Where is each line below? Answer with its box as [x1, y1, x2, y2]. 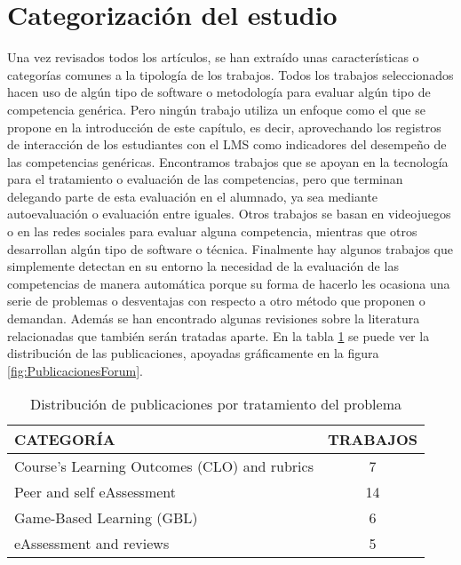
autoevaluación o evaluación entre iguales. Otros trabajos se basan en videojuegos [7, 204, 451, 223]
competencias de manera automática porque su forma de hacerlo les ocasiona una [7, 274, 450, 292]
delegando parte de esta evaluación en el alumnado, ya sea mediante [7, 187, 378, 205]
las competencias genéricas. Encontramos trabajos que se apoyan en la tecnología [7, 152, 449, 171]
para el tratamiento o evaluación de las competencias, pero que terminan [7, 170, 403, 188]
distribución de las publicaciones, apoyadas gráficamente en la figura [7, 344, 379, 362]
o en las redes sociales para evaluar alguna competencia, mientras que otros [7, 222, 417, 241]
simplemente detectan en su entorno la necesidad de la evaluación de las [7, 257, 399, 275]
